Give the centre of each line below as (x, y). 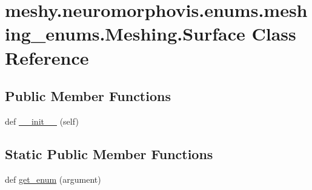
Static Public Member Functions (109, 153)
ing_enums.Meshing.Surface (125, 34)
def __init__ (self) (42, 121)
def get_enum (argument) (53, 179)
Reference (47, 57)
